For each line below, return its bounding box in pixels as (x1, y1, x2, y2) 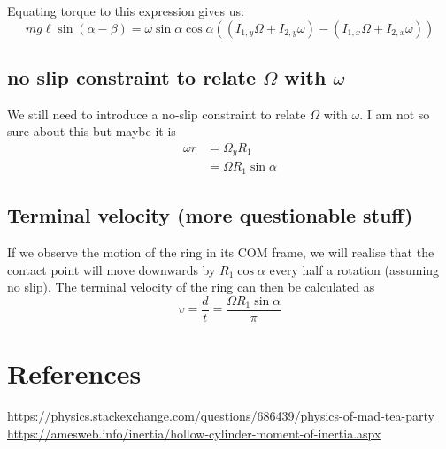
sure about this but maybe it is (7, 122, 176, 141)
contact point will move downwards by (7, 260, 216, 278)
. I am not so (359, 104, 430, 123)
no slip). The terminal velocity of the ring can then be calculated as (7, 278, 375, 296)
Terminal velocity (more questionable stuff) (7, 202, 413, 229)
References (7, 355, 142, 392)
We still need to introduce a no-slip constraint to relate (7, 104, 306, 123)
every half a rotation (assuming (269, 260, 440, 278)
